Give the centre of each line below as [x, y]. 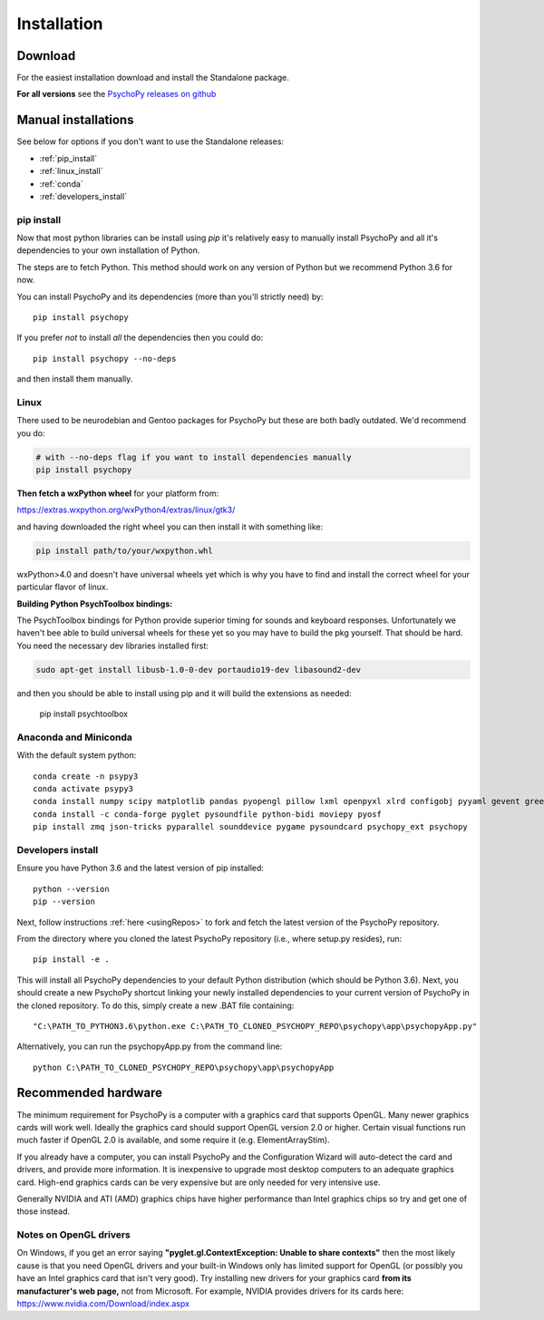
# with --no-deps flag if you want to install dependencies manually [194, 457]
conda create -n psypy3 [86, 776]
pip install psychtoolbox [84, 714]
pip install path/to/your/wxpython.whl [124, 550]
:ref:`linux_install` [71, 171]
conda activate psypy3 [83, 789]
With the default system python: [77, 755]
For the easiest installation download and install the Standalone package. [153, 78]
